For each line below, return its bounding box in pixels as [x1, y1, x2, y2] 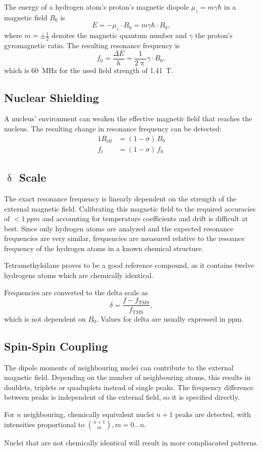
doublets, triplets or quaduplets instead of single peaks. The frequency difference [4, 381, 253, 392]
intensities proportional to [4, 419, 84, 429]
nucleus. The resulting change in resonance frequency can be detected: [4, 123, 222, 134]
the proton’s [195, 30, 233, 41]
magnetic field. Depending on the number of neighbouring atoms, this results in [4, 372, 251, 383]
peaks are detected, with [175, 408, 251, 419]
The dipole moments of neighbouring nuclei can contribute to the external [4, 362, 234, 372]
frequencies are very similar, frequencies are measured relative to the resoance [4, 233, 245, 244]
